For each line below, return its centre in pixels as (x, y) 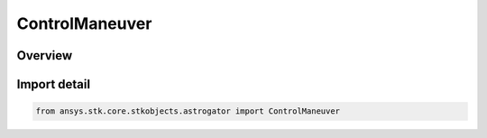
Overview (45, 55)
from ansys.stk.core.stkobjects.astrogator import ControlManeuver (188, 111)
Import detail (53, 84)
